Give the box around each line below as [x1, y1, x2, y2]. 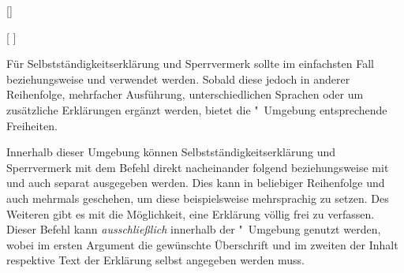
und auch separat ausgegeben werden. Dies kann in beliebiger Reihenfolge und [6, 174, 385, 191]
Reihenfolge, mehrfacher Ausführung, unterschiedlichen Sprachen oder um [6, 86, 364, 103]
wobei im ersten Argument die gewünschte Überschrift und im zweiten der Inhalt [6, 236, 398, 252]
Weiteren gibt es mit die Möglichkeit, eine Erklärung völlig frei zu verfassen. [6, 205, 375, 222]
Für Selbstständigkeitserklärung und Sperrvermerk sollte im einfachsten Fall [6, 55, 374, 72]
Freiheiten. [6, 117, 58, 133]
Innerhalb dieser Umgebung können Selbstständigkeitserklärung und [6, 144, 336, 160]
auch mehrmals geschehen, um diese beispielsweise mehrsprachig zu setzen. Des [6, 189, 389, 206]
